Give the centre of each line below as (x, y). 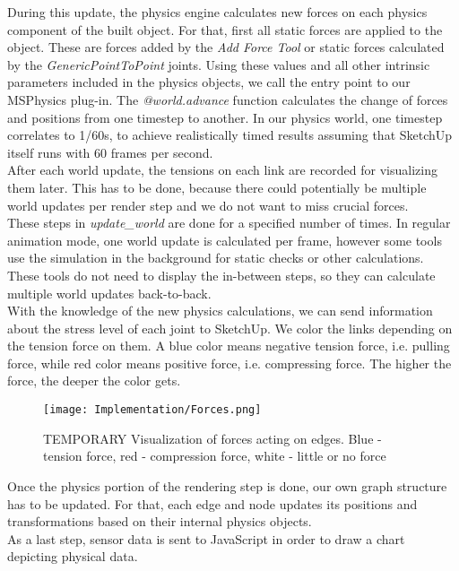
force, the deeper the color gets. (94, 381)
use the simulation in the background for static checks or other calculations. (216, 258)
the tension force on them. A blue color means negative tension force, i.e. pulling (229, 346)
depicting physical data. (73, 556)
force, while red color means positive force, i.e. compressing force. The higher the (229, 363)
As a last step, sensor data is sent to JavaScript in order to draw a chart (206, 538)
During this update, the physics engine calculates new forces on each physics (217, 12)
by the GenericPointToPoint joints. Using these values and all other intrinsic (219, 64)
